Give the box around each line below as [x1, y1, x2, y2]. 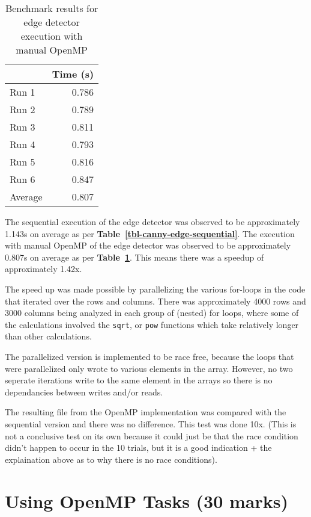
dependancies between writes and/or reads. [5, 385, 163, 398]
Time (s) [52, 67, 94, 81]
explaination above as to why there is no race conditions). [5, 453, 217, 465]
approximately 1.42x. [5, 262, 82, 275]
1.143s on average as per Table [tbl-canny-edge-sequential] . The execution [5, 227, 295, 240]
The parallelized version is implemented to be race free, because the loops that [5, 350, 294, 362]
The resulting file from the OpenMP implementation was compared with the [5, 406, 286, 418]
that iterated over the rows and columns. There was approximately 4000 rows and [5, 294, 306, 307]
